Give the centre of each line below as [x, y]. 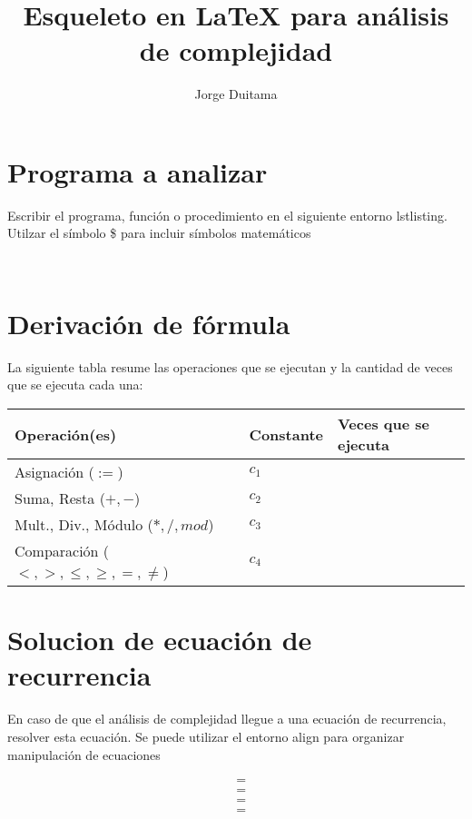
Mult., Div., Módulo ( [84, 524]
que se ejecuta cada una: [75, 385]
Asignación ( [54, 472]
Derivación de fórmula [149, 323]
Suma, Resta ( [60, 498]
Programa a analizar [138, 171]
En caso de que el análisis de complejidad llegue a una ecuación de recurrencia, [227, 719]
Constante [286, 434]
